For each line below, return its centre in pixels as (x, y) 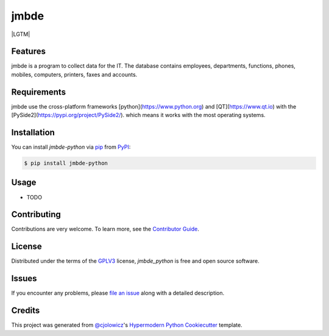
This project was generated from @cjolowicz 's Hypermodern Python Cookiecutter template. (127, 325)
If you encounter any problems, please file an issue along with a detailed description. (118, 293)
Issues (24, 278)
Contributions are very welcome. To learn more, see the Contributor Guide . (105, 229)
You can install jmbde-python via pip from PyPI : (71, 147)
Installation (33, 132)
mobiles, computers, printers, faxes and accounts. (74, 74)
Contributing (36, 214)
